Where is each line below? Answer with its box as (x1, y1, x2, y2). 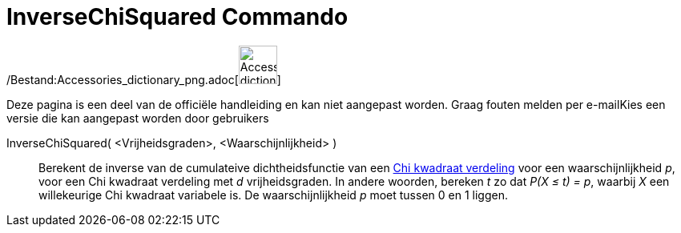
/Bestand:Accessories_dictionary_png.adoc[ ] (6, 72, 281, 86)
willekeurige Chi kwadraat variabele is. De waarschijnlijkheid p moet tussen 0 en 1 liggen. (38, 187, 508, 202)
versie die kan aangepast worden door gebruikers (6, 110, 269, 125)
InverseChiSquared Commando (6, 3, 349, 30)
